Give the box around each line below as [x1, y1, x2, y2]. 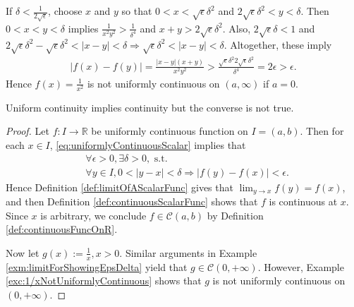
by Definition [207, 207, 264, 222]
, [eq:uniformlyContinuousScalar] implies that [49, 137, 246, 152]
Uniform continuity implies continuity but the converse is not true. [6, 100, 294, 114]
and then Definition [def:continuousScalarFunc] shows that [6, 194, 258, 209]
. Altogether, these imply [224, 37, 332, 52]
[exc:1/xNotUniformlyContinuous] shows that [6, 273, 202, 288]
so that [121, 4, 152, 18]
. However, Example [257, 259, 344, 274]
